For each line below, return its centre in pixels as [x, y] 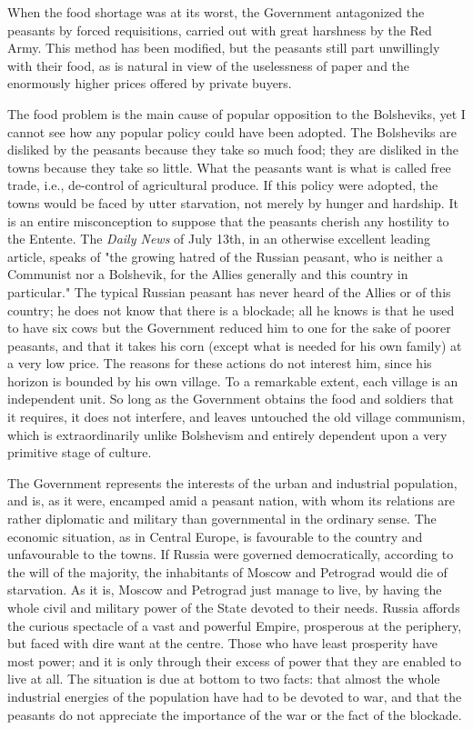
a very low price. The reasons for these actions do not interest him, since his [220, 363]
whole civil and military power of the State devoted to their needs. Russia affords [234, 607]
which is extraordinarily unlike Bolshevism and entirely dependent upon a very [227, 434]
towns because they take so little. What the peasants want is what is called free [229, 167]
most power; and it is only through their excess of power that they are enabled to [235, 660]
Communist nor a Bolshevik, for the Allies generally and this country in [208, 274]
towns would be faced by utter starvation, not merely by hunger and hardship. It [233, 202]
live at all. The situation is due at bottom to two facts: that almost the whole [224, 679]
